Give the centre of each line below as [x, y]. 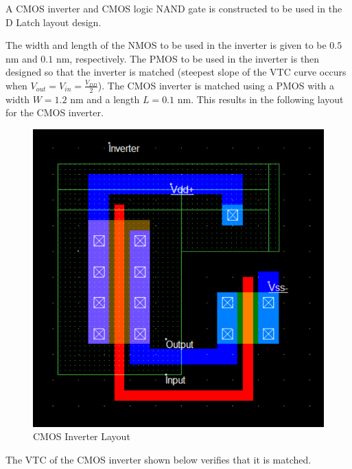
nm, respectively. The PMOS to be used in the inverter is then [188, 58]
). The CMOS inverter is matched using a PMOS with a [216, 85]
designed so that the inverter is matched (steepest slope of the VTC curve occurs [176, 72]
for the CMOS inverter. [55, 112]
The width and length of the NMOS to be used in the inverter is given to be [166, 45]
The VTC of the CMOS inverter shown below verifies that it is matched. [159, 460]
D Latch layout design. [54, 22]
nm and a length [105, 99]
